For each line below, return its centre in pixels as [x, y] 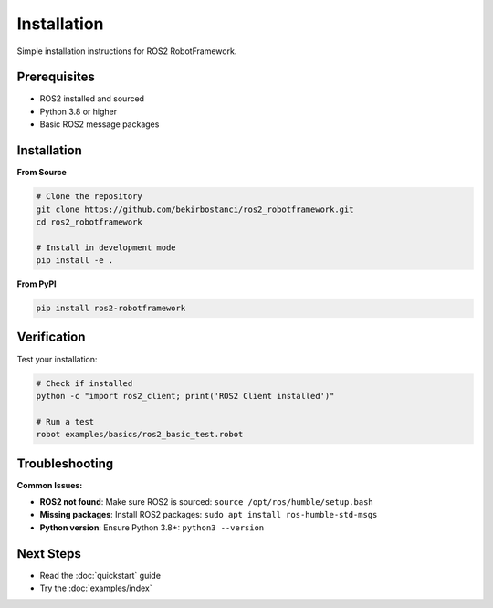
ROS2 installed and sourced [92, 99]
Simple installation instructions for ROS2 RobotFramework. [127, 51]
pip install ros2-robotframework [111, 309]
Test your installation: [57, 359]
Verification [51, 337]
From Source [42, 173]
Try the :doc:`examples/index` [96, 588]
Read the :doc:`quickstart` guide [100, 575]
